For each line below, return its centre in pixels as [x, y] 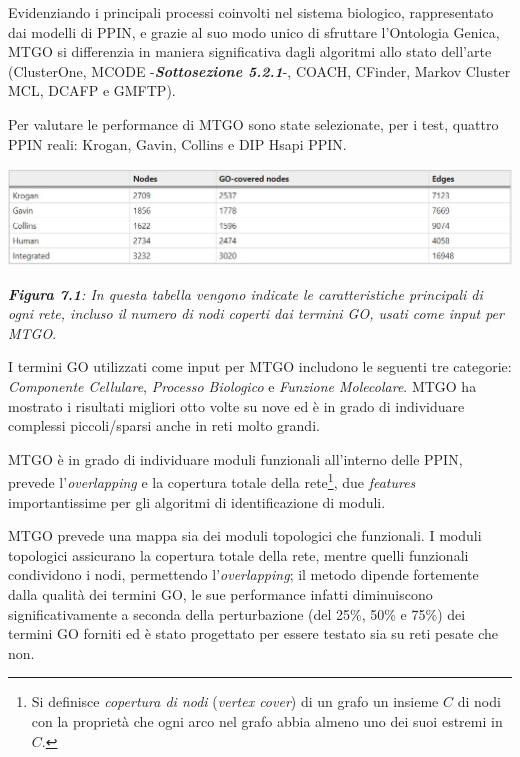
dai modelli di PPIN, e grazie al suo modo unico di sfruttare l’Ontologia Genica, [254, 31]
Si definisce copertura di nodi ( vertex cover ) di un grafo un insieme [235, 701]
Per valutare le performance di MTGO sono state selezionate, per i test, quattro [253, 123]
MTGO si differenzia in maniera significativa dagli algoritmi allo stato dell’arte [250, 51]
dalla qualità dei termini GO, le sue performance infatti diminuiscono [220, 594]
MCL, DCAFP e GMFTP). [92, 90]
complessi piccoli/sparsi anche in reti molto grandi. [164, 425]
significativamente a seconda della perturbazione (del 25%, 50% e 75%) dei [237, 613]
